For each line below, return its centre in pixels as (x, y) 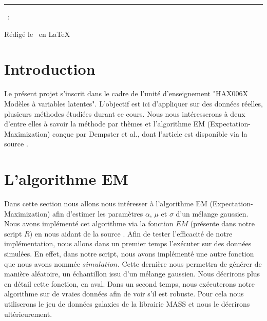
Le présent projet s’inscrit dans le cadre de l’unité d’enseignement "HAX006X (126, 93)
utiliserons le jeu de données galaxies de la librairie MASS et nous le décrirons (127, 303)
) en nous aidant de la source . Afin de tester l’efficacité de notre (131, 233)
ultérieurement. (28, 314)
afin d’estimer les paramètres (98, 213)
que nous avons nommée (42, 263)
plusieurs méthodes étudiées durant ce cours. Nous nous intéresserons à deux (125, 113)
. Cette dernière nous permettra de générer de (190, 263)
